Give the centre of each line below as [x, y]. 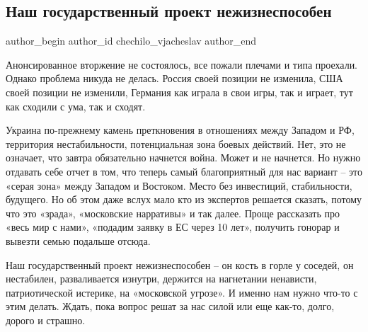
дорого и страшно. [46, 320]
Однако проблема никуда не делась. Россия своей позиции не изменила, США [174, 78]
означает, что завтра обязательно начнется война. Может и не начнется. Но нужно [183, 158]
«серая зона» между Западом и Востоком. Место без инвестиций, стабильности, [179, 185]
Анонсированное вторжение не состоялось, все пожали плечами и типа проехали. [182, 64]
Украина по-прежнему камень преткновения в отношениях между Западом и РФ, [180, 130]
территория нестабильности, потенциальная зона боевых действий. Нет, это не [176, 143]
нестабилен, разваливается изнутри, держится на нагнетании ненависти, [161, 279]
